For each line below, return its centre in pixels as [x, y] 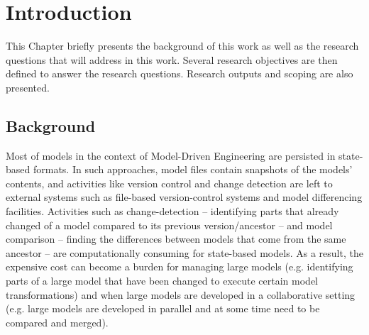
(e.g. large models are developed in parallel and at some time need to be [163, 308]
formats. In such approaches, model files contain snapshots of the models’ [193, 169]
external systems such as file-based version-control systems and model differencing [184, 197]
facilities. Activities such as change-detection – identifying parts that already [172, 211]
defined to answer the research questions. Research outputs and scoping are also [180, 73]
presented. [28, 87]
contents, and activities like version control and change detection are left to [169, 183]
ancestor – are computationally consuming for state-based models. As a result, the [184, 252]
